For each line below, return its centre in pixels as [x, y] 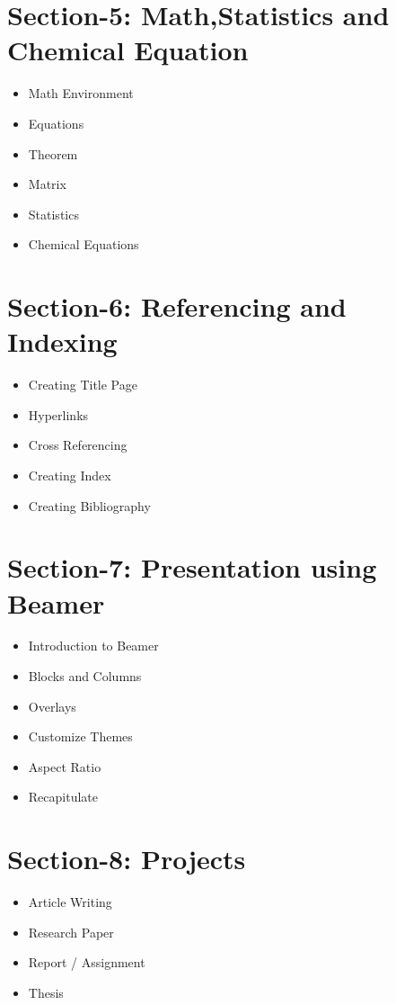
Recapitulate [63, 797]
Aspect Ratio [65, 766]
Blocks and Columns [85, 676]
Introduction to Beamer [93, 646]
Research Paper [71, 932]
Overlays [52, 706]
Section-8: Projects [127, 859]
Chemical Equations [84, 244]
